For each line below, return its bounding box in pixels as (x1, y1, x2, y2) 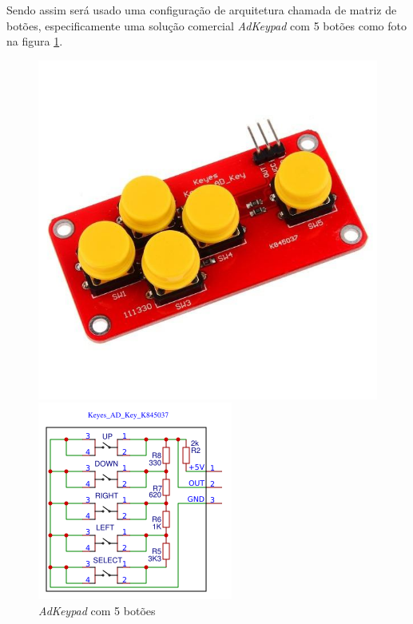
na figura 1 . (6, 33, 63, 50)
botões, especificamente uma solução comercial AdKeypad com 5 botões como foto (6, 17, 407, 34)
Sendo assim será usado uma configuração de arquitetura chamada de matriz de (6, 2, 397, 18)
